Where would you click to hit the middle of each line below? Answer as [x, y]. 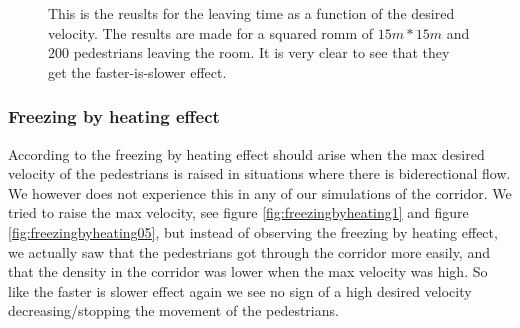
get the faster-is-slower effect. [137, 71]
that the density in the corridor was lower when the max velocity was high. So [248, 271]
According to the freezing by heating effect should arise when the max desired [246, 153]
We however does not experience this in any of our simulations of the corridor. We [260, 192]
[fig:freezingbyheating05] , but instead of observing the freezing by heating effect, [253, 231]
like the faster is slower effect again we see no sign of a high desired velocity [240, 290]
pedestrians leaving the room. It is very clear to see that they [261, 52]
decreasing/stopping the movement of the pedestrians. [173, 310]
